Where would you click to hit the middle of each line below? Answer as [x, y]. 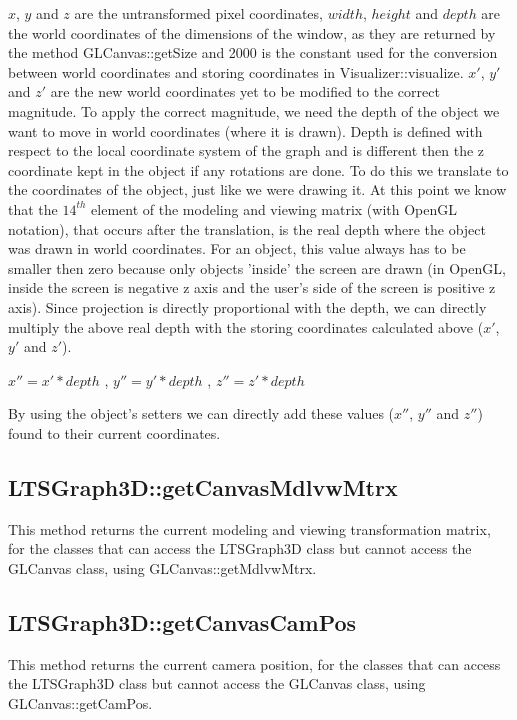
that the [33, 208]
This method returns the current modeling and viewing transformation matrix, [249, 528]
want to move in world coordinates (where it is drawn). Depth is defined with [245, 130]
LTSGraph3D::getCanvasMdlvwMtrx [203, 486]
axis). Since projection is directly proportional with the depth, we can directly [247, 306]
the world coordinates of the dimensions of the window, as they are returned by [252, 32]
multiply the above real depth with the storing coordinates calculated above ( [246, 326]
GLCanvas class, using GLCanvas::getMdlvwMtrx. [162, 567]
